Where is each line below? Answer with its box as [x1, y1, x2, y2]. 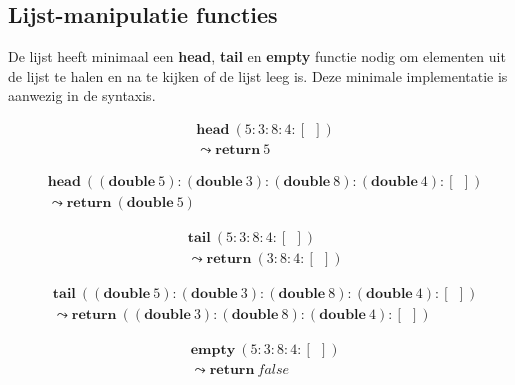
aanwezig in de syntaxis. [8, 85, 156, 106]
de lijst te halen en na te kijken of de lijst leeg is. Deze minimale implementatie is [8, 65, 508, 86]
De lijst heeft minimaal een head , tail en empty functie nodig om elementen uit [8, 46, 506, 67]
